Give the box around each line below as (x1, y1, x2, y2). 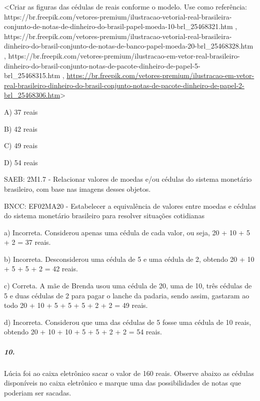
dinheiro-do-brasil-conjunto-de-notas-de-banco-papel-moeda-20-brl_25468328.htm (4, 41, 253, 51)
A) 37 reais (4, 106, 38, 117)
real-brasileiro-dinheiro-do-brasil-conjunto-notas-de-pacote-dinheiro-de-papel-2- (4, 80, 244, 90)
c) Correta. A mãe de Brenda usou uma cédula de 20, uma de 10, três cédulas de (4, 280, 252, 291)
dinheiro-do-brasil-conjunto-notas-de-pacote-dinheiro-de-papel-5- (4, 60, 200, 71)
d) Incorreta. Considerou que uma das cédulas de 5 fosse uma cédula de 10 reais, (4, 316, 251, 327)
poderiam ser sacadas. (4, 387, 71, 397)
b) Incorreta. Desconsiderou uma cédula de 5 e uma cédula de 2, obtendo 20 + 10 (4, 253, 254, 264)
